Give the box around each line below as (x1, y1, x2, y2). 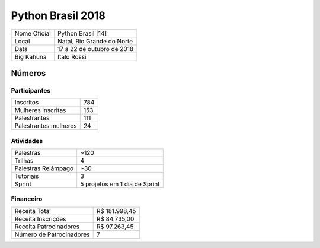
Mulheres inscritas (14, 106, 66, 115)
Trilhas (14, 157, 34, 165)
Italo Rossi (57, 52, 87, 61)
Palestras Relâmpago (14, 164, 74, 173)
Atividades (11, 136, 43, 145)
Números (11, 68, 46, 78)
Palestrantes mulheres (14, 122, 77, 130)
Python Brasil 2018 (11, 9, 106, 22)
